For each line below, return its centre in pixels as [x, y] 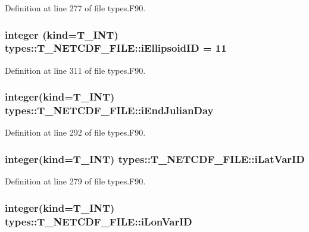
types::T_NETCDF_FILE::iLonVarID [99, 221]
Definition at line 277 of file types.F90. [75, 8]
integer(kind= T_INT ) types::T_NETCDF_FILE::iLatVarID [155, 159]
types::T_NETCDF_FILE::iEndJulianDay [109, 110]
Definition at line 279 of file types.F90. [75, 181]
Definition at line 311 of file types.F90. [75, 70]
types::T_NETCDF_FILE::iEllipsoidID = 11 [116, 48]
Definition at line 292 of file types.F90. [75, 132]
